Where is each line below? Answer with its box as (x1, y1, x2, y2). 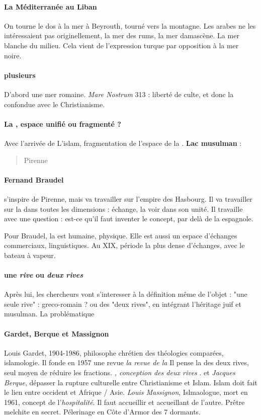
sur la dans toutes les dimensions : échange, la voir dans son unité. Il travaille (4, 203, 243, 214)
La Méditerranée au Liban (4, 1, 97, 12)
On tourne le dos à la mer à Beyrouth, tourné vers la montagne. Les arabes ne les (4, 20, 256, 31)
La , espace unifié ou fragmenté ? (4, 118, 121, 129)
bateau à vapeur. (4, 249, 56, 260)
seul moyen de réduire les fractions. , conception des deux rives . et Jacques (4, 367, 235, 378)
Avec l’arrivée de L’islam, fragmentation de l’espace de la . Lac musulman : (4, 137, 242, 148)
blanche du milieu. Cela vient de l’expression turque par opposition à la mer (4, 40, 239, 50)
